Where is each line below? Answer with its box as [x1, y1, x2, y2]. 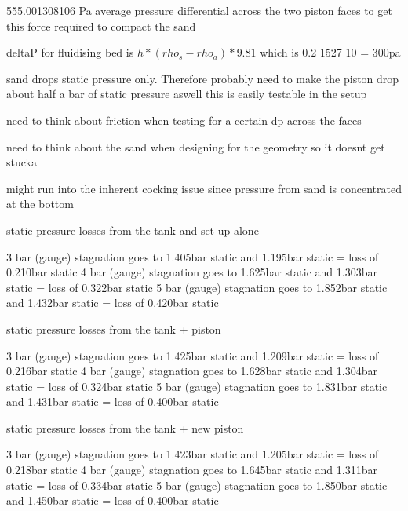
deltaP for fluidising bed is [6, 44, 134, 60]
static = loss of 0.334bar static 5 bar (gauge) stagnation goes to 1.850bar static [6, 476, 388, 493]
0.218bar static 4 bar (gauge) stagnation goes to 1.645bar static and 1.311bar [6, 462, 377, 478]
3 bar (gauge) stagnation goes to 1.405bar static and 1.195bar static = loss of [6, 248, 379, 265]
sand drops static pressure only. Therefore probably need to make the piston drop [6, 70, 399, 86]
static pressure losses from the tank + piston [6, 320, 221, 337]
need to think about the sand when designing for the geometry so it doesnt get [6, 138, 385, 155]
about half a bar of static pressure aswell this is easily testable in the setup [6, 86, 367, 102]
